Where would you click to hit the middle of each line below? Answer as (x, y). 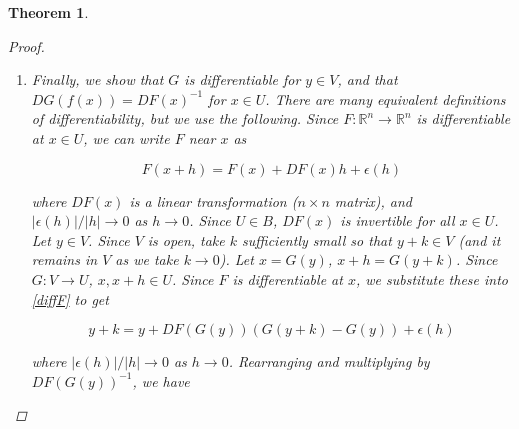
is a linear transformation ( (213, 200)
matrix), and (373, 200)
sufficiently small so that (317, 239)
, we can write (126, 137)
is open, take (186, 239)
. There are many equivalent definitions (385, 98)
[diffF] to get (70, 298)
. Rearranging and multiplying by (329, 361)
